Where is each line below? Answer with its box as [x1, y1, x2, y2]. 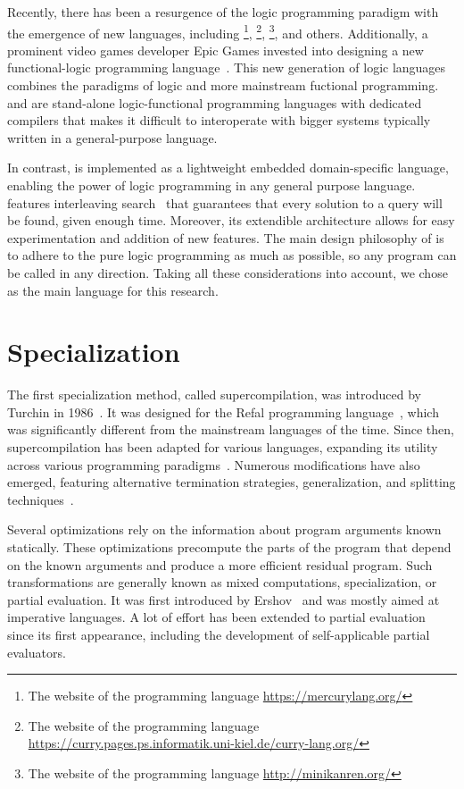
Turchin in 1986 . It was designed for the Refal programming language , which [7, 402, 439, 421]
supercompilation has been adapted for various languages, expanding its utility [7, 438, 438, 457]
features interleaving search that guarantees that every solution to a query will [7, 193, 443, 212]
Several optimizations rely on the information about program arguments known [7, 520, 442, 539]
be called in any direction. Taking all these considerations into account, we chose [7, 263, 448, 281]
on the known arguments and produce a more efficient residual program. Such [7, 555, 433, 574]
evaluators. [7, 642, 66, 661]
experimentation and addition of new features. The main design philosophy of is [7, 228, 444, 247]
